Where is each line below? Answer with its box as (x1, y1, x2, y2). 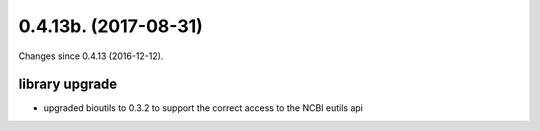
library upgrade (18, 76, 118, 93)
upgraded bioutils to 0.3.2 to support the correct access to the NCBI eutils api (43, 102, 364, 114)
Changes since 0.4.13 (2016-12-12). (18, 50, 164, 62)
